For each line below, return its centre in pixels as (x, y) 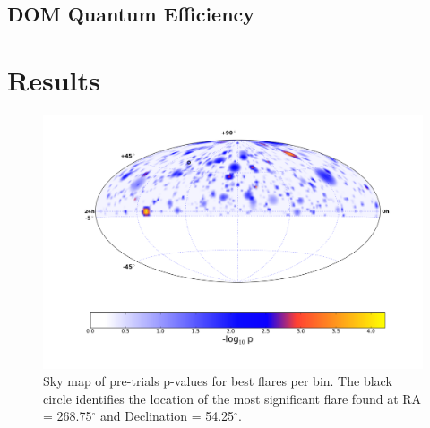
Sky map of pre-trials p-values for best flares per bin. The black (218, 381)
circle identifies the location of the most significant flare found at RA (232, 398)
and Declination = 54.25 (167, 416)
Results (54, 79)
